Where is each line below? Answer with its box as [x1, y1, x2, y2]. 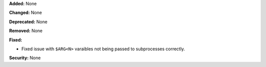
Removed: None [9, 28, 43, 34]
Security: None [9, 55, 41, 61]
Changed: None [9, 10, 42, 16]
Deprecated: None [9, 19, 48, 25]
